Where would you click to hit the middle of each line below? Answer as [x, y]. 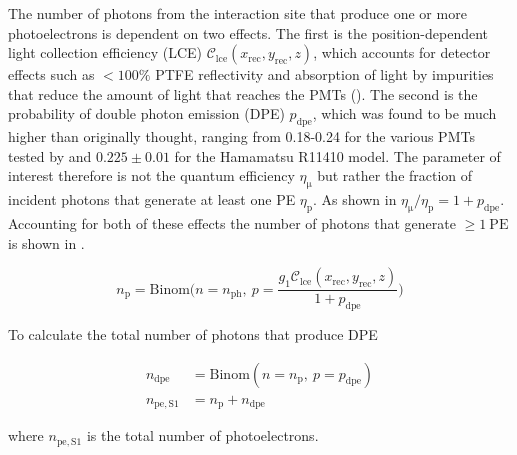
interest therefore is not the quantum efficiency [151, 175]
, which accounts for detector [402, 52]
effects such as [51, 74]
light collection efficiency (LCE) [105, 52]
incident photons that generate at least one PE [152, 199]
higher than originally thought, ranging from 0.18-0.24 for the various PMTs [241, 136]
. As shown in [355, 199]
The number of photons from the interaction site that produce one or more [237, 13]
